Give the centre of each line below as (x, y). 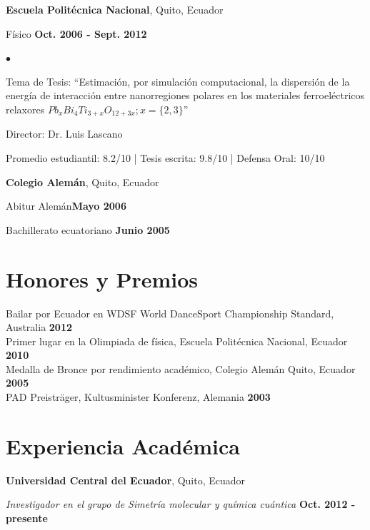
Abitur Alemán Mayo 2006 (66, 206)
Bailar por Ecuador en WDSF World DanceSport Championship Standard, (170, 313)
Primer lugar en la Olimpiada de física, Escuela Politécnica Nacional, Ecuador (177, 341)
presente (27, 518)
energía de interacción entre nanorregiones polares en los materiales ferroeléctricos (185, 95)
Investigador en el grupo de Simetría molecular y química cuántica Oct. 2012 (177, 504)
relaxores (25, 109)
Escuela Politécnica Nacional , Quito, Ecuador (115, 9)
